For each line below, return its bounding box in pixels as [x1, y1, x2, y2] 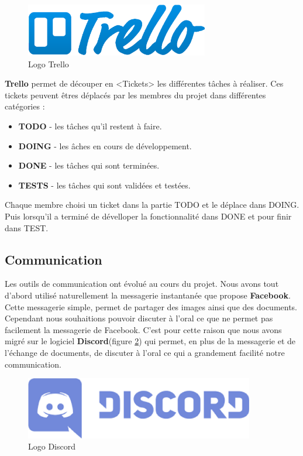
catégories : [5, 100, 45, 112]
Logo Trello [28, 57, 69, 70]
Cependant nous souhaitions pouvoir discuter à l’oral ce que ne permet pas [5, 312, 273, 324]
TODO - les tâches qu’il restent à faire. [18, 120, 162, 132]
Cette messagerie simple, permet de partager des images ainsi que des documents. [5, 300, 298, 313]
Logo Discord [28, 440, 76, 452]
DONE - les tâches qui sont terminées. [18, 159, 160, 172]
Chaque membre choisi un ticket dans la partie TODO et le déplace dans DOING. [5, 198, 299, 211]
